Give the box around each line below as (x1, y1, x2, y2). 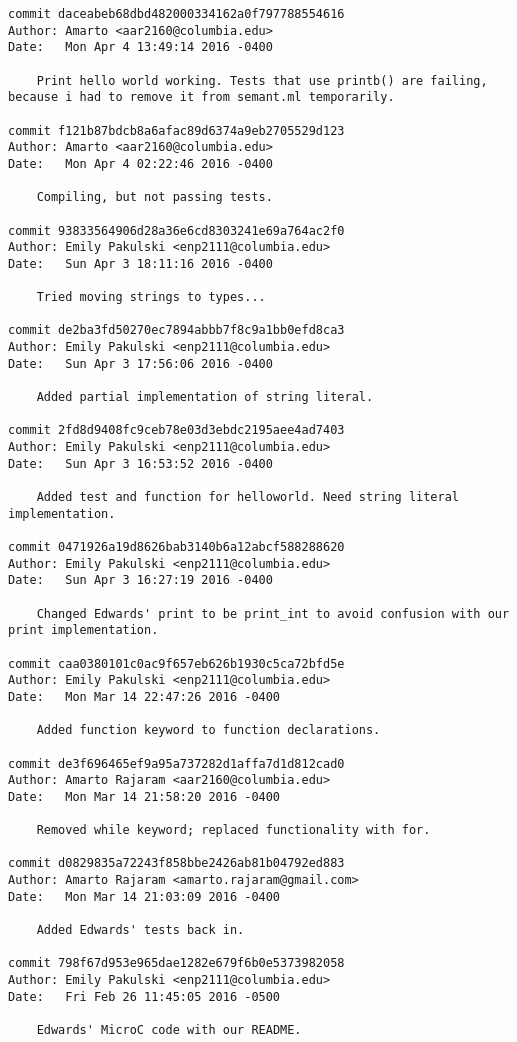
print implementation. (8, 623, 159, 638)
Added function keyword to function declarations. (36, 723, 381, 738)
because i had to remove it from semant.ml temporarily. (8, 90, 395, 105)
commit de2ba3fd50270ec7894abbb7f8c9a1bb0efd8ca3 (8, 323, 345, 338)
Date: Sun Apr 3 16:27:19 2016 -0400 (8, 573, 273, 588)
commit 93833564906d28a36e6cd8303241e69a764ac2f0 (8, 223, 345, 238)
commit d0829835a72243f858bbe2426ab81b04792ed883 (8, 856, 345, 871)
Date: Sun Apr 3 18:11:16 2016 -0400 (8, 256, 273, 271)
